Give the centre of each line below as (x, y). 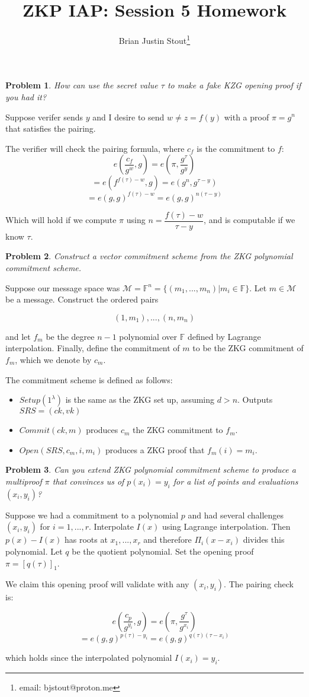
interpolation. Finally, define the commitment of (93, 348)
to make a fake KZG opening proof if (234, 85)
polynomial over (148, 336)
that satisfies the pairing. (51, 128)
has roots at (86, 540)
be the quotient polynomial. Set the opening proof (163, 551)
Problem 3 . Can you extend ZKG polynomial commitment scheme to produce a (151, 470)
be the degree (70, 336)
